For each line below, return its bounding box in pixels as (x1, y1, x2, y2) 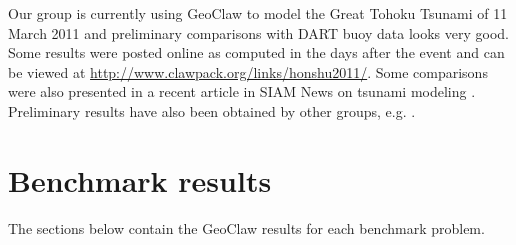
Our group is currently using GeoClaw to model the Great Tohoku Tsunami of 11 (8, 3, 508, 23)
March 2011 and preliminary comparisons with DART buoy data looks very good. (8, 22, 509, 43)
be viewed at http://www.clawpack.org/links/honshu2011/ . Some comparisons (8, 61, 488, 82)
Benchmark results (8, 159, 272, 200)
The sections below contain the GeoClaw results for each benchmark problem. (8, 217, 485, 238)
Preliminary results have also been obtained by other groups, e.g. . (8, 100, 416, 121)
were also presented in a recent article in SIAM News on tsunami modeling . (8, 81, 476, 102)
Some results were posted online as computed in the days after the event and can (8, 42, 505, 63)
